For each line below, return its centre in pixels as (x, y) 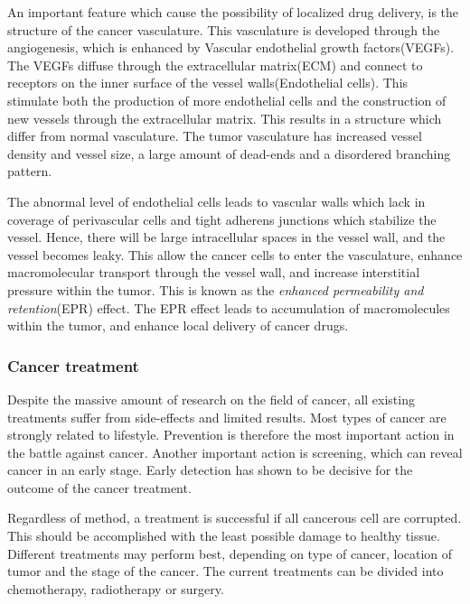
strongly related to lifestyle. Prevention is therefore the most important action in (231, 435)
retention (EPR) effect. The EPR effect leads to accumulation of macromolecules (229, 307)
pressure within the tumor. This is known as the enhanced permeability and (216, 289)
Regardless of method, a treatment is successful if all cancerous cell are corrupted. (235, 518)
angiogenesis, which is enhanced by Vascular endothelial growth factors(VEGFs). (231, 47)
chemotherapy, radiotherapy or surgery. (116, 588)
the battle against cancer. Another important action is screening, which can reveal (235, 452)
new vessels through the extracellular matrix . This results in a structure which (225, 118)
